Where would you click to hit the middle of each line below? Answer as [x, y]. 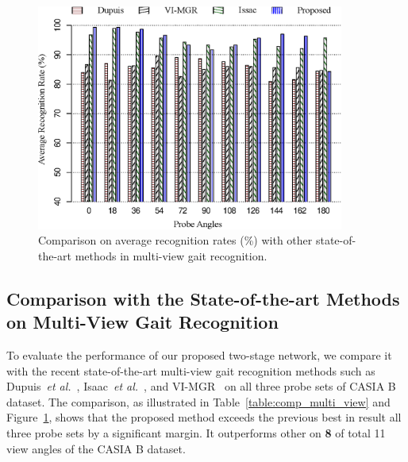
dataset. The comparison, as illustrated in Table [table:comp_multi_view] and [198, 401]
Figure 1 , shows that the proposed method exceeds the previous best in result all [204, 417]
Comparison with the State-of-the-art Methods [203, 298]
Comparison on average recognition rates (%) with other [175, 240]
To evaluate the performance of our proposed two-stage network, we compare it [199, 354]
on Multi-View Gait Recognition [142, 322]
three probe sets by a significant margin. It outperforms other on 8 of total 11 [196, 432]
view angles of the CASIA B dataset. [96, 448]
